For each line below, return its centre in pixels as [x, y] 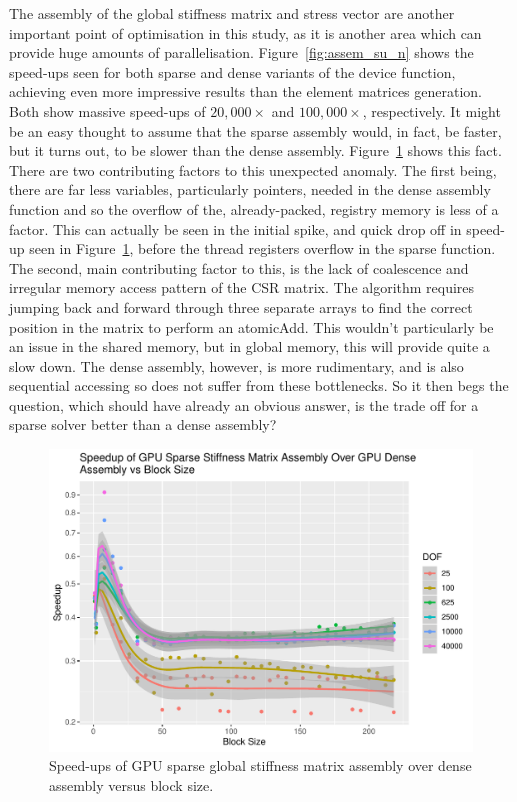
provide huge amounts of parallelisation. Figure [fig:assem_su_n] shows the [241, 52]
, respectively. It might [431, 110]
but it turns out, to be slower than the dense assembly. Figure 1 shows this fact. [255, 150]
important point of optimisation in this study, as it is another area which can [245, 32]
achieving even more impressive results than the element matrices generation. [246, 91]
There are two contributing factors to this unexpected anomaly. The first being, [253, 169]
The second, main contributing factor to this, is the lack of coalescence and [239, 267]
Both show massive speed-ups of [107, 110]
